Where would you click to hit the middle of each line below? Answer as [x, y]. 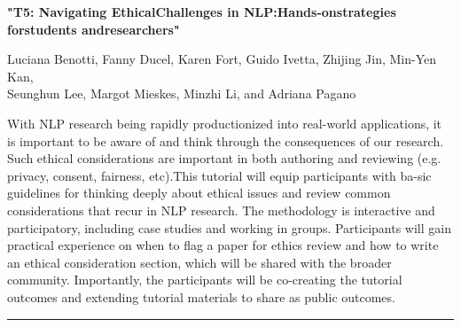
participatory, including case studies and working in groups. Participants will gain [229, 227]
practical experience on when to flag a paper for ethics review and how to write [223, 245]
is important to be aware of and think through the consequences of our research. [226, 140]
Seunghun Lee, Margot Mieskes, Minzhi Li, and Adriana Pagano [182, 93]
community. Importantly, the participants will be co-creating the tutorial [205, 280]
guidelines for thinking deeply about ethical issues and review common [199, 193]
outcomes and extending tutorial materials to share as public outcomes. [201, 296]
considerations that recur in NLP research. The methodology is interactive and [221, 210]
